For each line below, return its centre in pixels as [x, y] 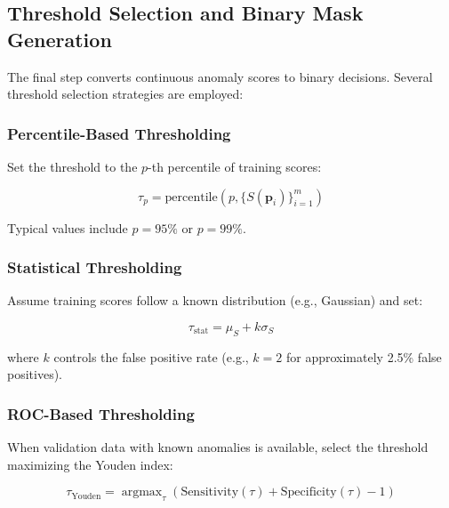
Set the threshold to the [72, 166]
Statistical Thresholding [95, 267]
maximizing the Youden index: [90, 464]
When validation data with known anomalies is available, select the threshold [218, 447]
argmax [142, 492]
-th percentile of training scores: [235, 166]
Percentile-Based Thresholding [119, 133]
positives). [35, 374]
